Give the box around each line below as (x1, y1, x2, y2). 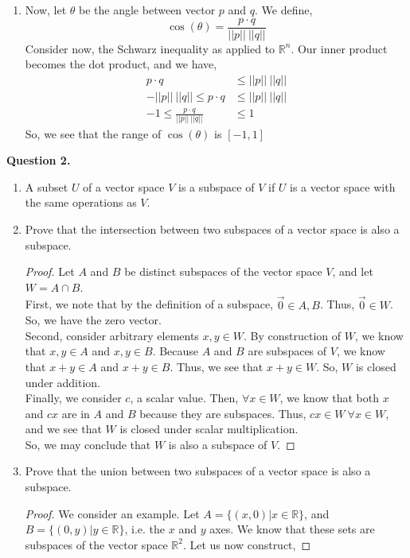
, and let (332, 263, 373, 280)
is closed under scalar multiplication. (119, 420, 299, 437)
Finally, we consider (25, 389, 122, 406)
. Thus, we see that (170, 358, 264, 374)
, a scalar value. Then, (130, 389, 239, 406)
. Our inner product (291, 40, 388, 56)
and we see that (25, 420, 102, 437)
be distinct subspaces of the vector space (124, 263, 322, 280)
